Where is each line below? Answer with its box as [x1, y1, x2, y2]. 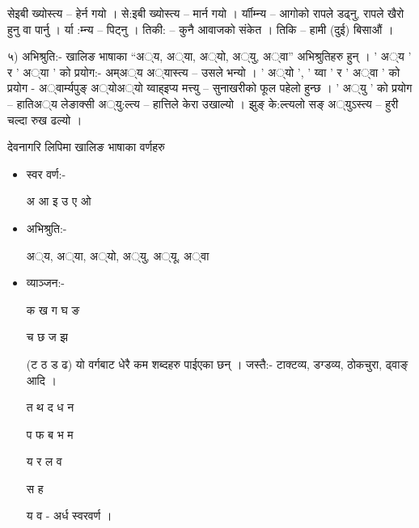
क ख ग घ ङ [26, 301, 80, 318]
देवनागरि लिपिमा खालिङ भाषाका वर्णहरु [7, 138, 165, 155]
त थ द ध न [26, 399, 74, 416]
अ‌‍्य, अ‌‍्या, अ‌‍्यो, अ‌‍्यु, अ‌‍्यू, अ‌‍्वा [26, 247, 209, 264]
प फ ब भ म [26, 425, 74, 442]
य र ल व [26, 453, 62, 470]
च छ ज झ [26, 328, 69, 345]
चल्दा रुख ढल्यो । [7, 111, 83, 128]
